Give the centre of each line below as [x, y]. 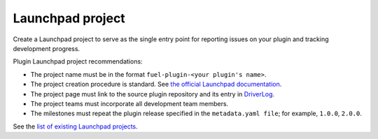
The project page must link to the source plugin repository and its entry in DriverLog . [153, 94]
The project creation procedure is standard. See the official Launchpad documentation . [156, 85]
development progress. [47, 48]
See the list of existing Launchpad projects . [75, 126]
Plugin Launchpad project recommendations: [78, 61]
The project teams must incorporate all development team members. [129, 103]
